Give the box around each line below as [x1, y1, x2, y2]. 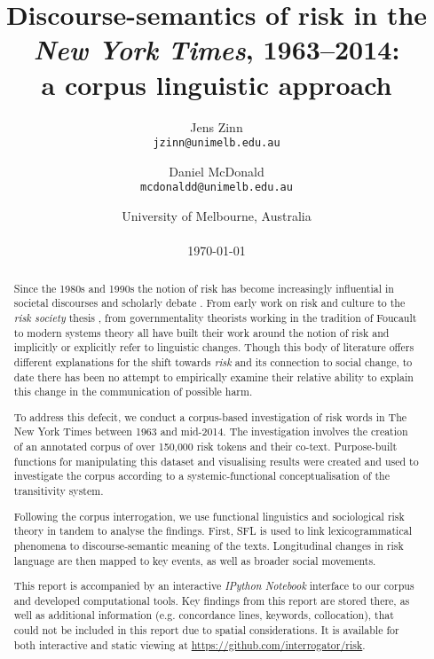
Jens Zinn [190, 117, 243, 136]
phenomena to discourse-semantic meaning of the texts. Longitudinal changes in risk [13, 537, 404, 553]
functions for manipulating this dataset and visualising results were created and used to [13, 453, 419, 468]
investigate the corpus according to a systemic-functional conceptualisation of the [13, 468, 390, 483]
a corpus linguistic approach [41, 66, 392, 102]
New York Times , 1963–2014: [33, 31, 400, 68]
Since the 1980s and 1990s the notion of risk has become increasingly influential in [13, 280, 394, 295]
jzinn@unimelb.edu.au [153, 137, 280, 150]
